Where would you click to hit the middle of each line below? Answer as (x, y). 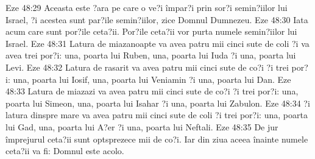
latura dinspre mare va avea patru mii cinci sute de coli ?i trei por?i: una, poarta (157, 115)
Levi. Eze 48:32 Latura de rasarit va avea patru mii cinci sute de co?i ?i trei (147, 67)
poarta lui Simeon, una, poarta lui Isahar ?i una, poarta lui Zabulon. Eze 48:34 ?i (158, 103)
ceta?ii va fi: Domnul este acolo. (65, 151)
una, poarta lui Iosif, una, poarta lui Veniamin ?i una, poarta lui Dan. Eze (152, 79)
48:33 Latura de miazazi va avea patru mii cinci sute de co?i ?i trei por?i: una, (152, 91)
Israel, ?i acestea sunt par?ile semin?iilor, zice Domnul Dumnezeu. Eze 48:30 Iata (157, 19)
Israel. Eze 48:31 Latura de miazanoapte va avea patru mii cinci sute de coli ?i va (157, 43)
